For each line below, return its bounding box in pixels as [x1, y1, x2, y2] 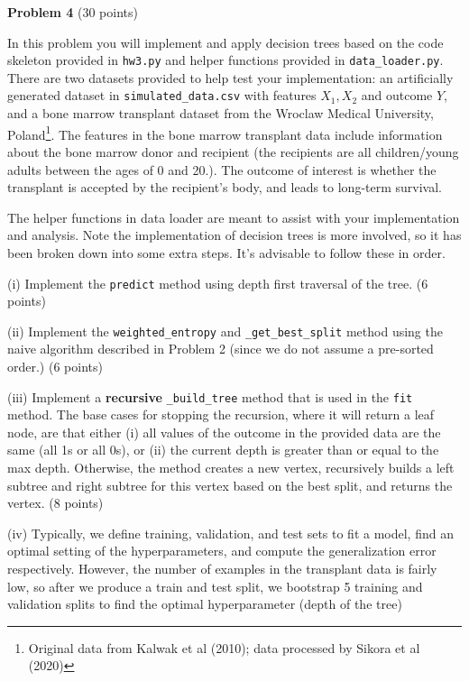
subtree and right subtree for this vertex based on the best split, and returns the [7, 475, 453, 494]
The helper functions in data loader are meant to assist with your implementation [7, 207, 460, 226]
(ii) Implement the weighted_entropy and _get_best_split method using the [7, 321, 443, 340]
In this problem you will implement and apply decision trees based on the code [7, 32, 444, 51]
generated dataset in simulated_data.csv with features [7, 86, 317, 105]
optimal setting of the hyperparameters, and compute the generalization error [7, 541, 437, 560]
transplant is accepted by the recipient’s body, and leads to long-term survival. [7, 178, 443, 197]
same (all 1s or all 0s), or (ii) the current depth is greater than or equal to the [7, 440, 439, 459]
